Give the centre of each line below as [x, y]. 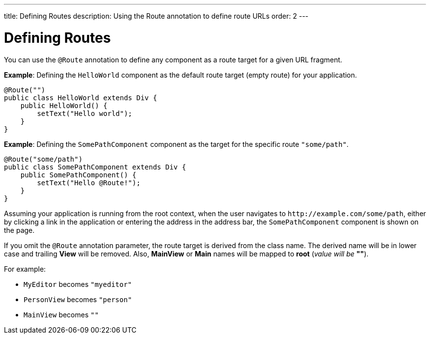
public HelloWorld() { [64, 105]
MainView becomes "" [61, 314]
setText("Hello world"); [85, 113]
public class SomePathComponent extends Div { [95, 167]
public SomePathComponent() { [78, 175]
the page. [19, 230]
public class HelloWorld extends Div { [81, 98]
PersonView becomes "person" [78, 299]
